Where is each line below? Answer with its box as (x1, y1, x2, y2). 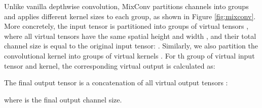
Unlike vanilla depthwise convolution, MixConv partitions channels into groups (4, 1, 249, 11)
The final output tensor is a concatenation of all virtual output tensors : (4, 77, 228, 88)
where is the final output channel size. (4, 94, 122, 104)
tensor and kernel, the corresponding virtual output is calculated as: (4, 60, 215, 71)
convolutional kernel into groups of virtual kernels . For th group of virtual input (4, 50, 255, 61)
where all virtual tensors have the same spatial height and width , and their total (4, 30, 256, 41)
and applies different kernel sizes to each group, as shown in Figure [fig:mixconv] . (4, 11, 256, 21)
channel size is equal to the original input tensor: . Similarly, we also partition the (4, 40, 258, 51)
